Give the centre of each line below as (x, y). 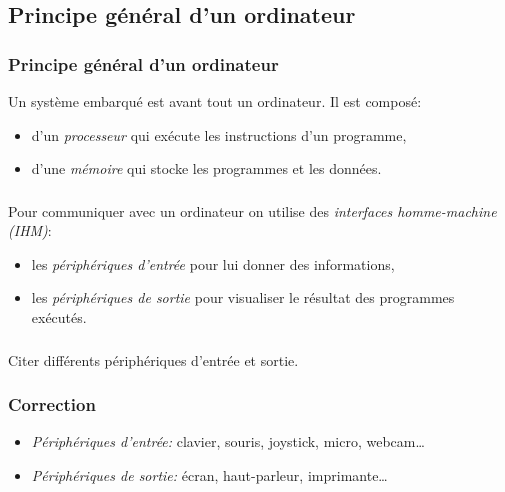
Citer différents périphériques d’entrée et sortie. (153, 359)
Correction (52, 404)
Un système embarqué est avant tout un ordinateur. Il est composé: (215, 101)
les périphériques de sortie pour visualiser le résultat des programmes (243, 297)
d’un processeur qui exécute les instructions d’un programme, (219, 134)
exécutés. (59, 317)
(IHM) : (30, 230)
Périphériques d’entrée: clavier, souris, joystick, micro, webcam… (228, 441)
